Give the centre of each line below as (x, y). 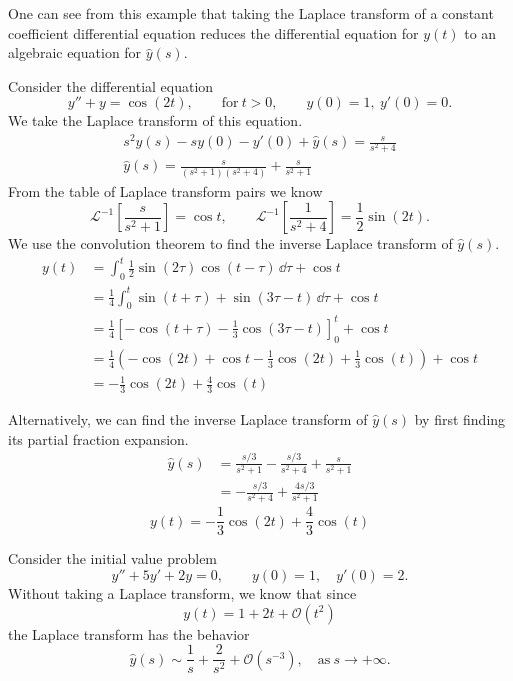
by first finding (460, 419)
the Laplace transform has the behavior (129, 633)
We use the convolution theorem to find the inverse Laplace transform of (230, 243)
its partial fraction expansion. (98, 438)
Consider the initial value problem (113, 558)
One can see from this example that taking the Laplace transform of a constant (251, 13)
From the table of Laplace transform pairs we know (165, 190)
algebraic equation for (75, 52)
